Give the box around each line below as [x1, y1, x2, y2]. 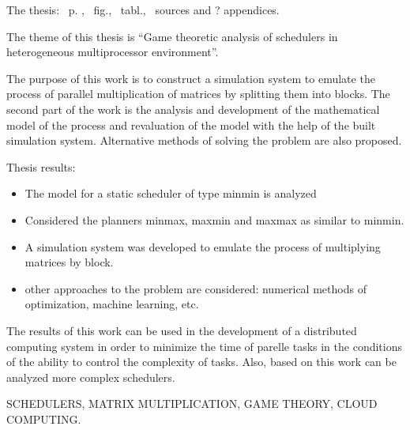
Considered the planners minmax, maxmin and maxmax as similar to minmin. [24, 211, 404, 228]
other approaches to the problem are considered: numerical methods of [24, 280, 367, 296]
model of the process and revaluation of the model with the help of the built [6, 116, 376, 133]
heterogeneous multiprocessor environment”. [6, 43, 219, 60]
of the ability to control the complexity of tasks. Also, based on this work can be [6, 353, 397, 370]
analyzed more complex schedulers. [6, 368, 175, 385]
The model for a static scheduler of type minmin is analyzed [24, 185, 317, 202]
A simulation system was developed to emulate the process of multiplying [24, 238, 381, 255]
